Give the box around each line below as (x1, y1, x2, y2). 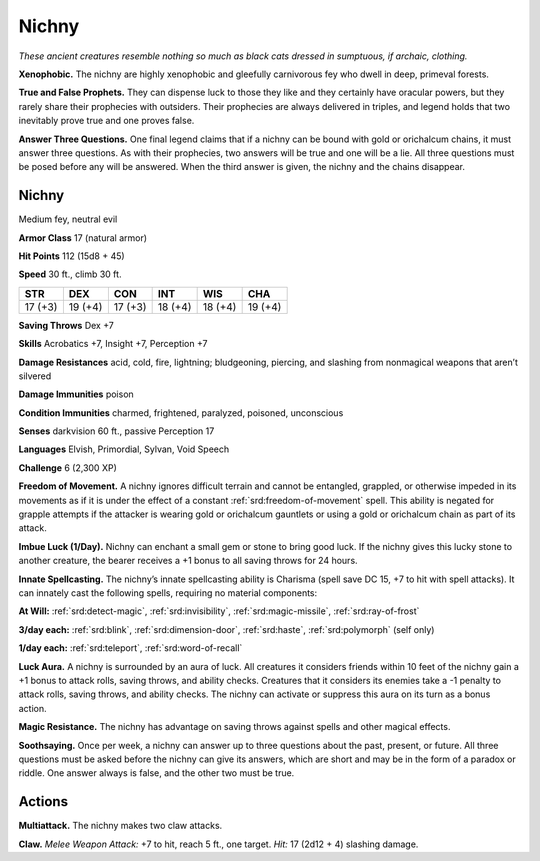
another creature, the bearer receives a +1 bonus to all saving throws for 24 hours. (18, 555, 359, 567)
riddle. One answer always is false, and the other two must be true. (18, 767, 295, 779)
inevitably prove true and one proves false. (18, 115, 195, 127)
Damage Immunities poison (18, 388, 134, 400)
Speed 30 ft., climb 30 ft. (18, 268, 122, 280)
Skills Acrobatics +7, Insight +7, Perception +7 (18, 338, 209, 350)
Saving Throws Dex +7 (18, 319, 115, 331)
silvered (18, 370, 52, 382)
